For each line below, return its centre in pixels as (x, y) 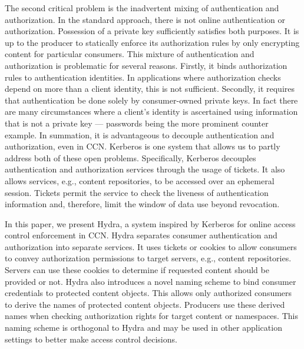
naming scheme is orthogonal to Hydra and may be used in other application (143, 328)
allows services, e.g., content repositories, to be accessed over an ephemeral (140, 180)
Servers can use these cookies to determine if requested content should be (137, 270)
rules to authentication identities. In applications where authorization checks (143, 77)
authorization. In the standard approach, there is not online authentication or (145, 19)
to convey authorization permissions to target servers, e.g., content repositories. (148, 258)
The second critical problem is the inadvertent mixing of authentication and (142, 8)
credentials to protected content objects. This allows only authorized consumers (148, 293)
